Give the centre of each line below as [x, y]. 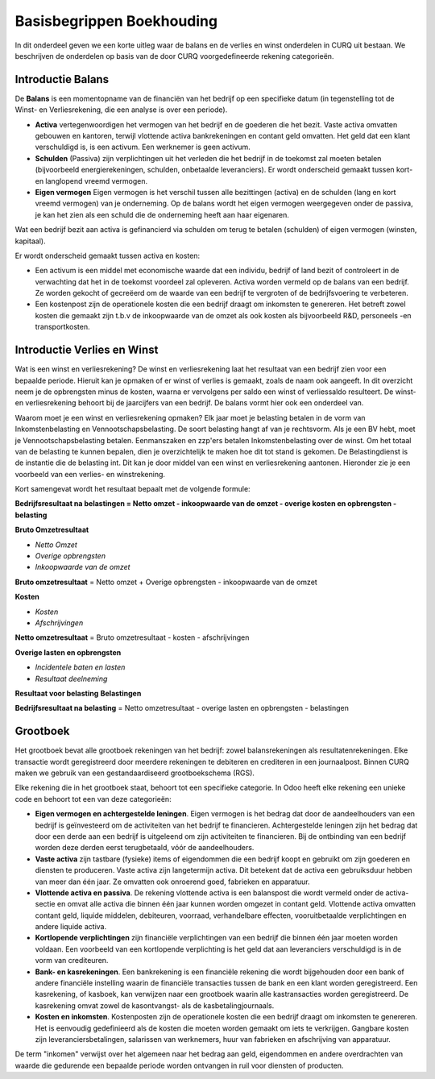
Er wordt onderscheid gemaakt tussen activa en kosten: [108, 255]
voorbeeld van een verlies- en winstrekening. [90, 474]
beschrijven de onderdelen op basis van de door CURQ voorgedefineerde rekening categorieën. [174, 56]
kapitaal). [30, 241]
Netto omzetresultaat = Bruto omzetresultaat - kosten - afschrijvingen [132, 637]
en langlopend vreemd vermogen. [91, 181]
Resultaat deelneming [71, 679]
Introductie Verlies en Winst [87, 350]
